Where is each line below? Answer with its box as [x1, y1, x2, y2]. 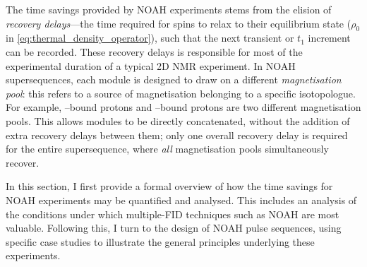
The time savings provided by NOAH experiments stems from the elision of [6, 2, 332, 16]
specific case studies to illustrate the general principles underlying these [6, 234, 315, 249]
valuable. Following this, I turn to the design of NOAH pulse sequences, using [6, 220, 342, 235]
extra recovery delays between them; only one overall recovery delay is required [6, 127, 348, 142]
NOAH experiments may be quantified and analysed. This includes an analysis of [6, 192, 357, 207]
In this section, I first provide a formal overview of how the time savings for [6, 179, 333, 194]
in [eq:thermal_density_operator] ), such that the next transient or [6, 30, 294, 45]
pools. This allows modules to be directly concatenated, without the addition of [6, 113, 350, 128]
